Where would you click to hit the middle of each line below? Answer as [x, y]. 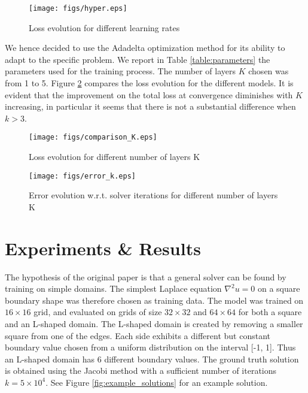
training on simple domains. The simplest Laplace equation [113, 288]
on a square [279, 288]
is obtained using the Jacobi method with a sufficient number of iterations [141, 371]
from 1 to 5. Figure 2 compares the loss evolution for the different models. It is [149, 83]
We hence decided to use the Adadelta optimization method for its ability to [145, 48]
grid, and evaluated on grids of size [98, 312]
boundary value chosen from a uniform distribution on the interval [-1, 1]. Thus [150, 347]
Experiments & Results [103, 248]
